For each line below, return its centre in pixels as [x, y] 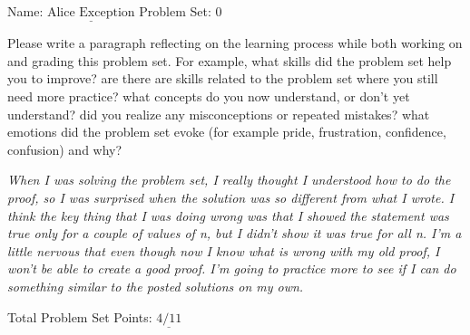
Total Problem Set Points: [80, 316]
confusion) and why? [65, 149]
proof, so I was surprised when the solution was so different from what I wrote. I [231, 197]
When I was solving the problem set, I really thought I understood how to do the [229, 180]
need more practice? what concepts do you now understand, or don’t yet [209, 96]
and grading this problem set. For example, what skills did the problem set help [230, 60]
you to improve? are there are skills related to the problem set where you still [223, 78]
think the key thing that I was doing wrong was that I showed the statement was [228, 215]
